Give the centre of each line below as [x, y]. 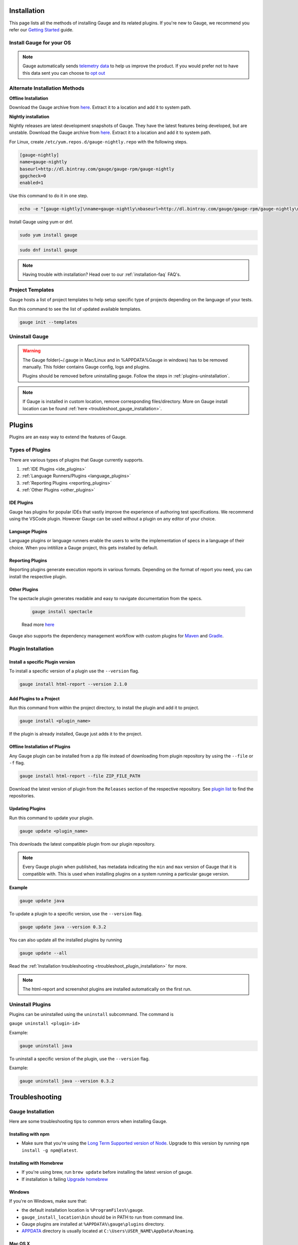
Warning [32, 351]
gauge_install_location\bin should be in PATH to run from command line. [103, 1217]
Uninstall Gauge [29, 337]
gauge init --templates [49, 322]
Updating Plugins [27, 809]
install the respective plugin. [38, 576]
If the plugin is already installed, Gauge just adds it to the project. [76, 734]
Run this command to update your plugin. [51, 818]
